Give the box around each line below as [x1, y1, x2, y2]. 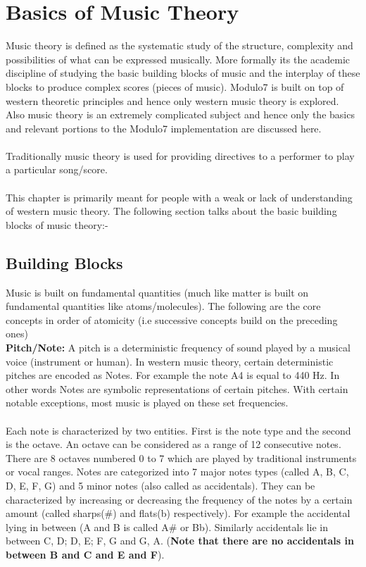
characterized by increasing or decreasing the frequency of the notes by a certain [6, 492, 353, 506]
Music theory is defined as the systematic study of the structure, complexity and [6, 38, 353, 53]
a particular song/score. [6, 162, 108, 177]
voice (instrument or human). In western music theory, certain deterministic [6, 354, 334, 368]
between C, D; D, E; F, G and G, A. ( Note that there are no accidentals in [6, 533, 354, 548]
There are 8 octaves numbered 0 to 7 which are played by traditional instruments [6, 450, 357, 465]
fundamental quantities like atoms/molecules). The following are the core [6, 299, 321, 313]
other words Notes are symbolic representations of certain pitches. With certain [6, 381, 348, 396]
